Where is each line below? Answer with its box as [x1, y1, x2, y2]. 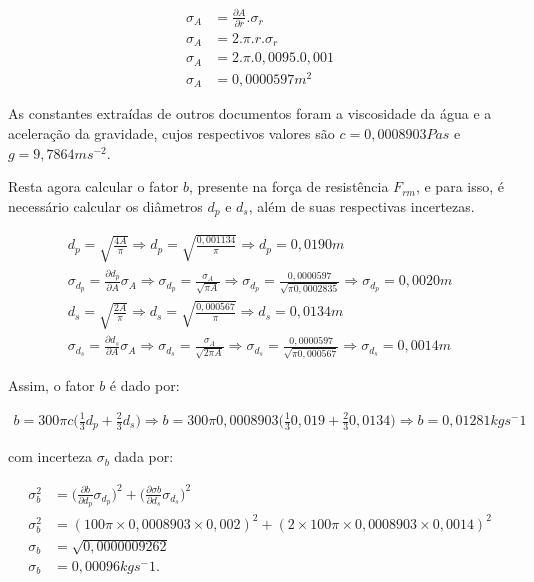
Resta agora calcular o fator [8, 176, 179, 197]
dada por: [114, 446, 174, 467]
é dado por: [109, 374, 180, 395]
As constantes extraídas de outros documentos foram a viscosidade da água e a [8, 103, 492, 124]
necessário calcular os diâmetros [8, 195, 203, 216]
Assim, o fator [8, 374, 95, 395]
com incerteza [8, 446, 93, 467]
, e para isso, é [415, 176, 504, 197]
